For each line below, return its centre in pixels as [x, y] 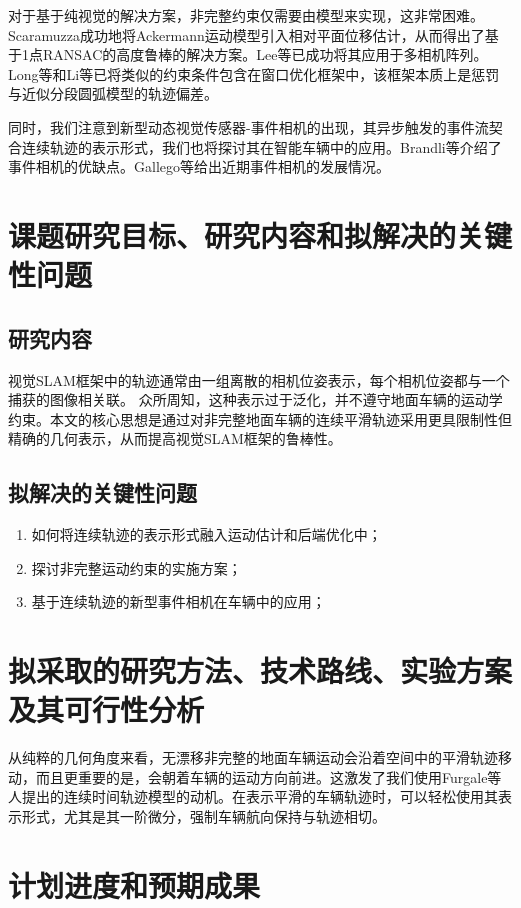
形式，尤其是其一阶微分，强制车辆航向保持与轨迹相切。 [203, 815]
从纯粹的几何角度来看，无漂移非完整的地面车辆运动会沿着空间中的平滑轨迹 [253, 757]
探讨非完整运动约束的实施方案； [136, 567]
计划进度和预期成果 [134, 884]
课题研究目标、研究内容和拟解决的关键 [260, 234]
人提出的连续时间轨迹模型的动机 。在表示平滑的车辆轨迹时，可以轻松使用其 [253, 796]
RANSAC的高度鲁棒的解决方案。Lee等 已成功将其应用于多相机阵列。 [265, 54]
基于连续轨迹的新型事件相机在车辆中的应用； [178, 601]
